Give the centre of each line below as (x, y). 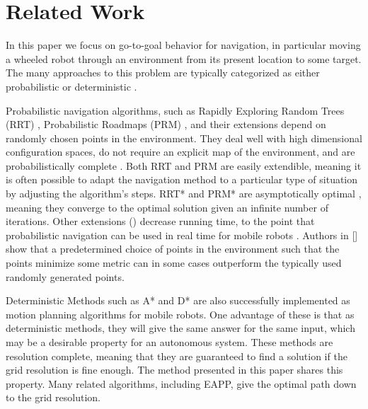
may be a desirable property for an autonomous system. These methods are (169, 342)
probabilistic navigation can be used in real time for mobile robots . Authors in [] (182, 235)
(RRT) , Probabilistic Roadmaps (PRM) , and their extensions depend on (166, 124)
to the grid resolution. (53, 397)
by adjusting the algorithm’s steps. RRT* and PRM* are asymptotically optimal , (184, 194)
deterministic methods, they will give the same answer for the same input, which (180, 328)
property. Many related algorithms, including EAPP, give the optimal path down (181, 383)
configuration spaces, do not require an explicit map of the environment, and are (180, 152)
